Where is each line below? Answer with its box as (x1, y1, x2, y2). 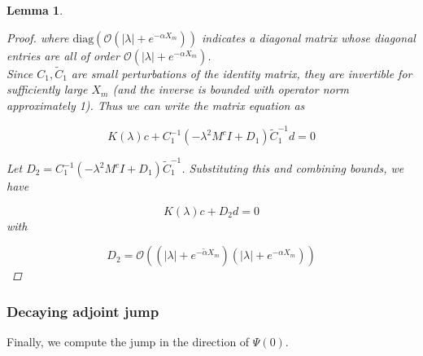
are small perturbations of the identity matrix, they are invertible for (71, 64, 412, 81)
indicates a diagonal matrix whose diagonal (202, 29, 416, 46)
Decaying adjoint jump (7, 301, 159, 321)
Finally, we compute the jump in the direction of (7, 333, 250, 350)
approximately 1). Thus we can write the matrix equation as (7, 97, 305, 113)
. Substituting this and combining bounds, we (181, 160, 404, 177)
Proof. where (7, 29, 69, 46)
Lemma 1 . (7, 2, 63, 18)
